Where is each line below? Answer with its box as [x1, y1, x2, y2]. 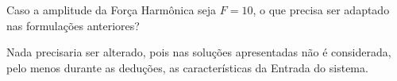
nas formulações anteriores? [6, 17, 140, 33]
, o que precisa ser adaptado [252, 2, 390, 17]
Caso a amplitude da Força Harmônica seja [6, 2, 217, 17]
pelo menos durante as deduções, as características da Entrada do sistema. [6, 59, 368, 75]
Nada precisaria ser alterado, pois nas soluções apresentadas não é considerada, [6, 44, 391, 60]
